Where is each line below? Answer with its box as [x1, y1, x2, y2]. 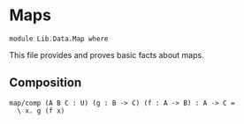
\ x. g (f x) [17, 106, 65, 115]
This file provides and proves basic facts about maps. [9, 49, 205, 60]
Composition [9, 76, 82, 91]
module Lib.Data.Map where [9, 34, 109, 43]
